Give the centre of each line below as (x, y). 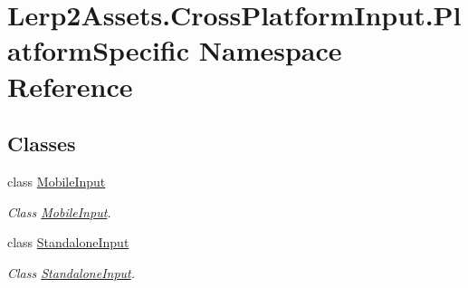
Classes (42, 144)
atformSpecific (99, 50)
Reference (70, 86)
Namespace (270, 50)
